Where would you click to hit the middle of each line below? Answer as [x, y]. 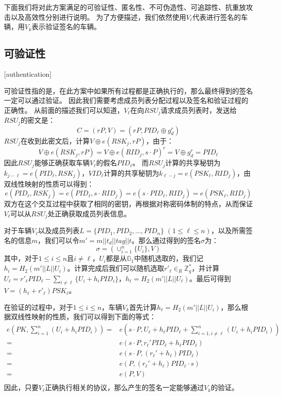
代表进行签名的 [217, 17]
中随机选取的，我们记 [169, 258]
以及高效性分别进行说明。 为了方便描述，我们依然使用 [98, 17]
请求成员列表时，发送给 [199, 110]
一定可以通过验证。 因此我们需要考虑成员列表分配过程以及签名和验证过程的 [126, 100]
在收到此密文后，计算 [55, 140]
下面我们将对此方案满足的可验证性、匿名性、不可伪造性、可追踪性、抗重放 [125, 7]
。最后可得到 [210, 278]
